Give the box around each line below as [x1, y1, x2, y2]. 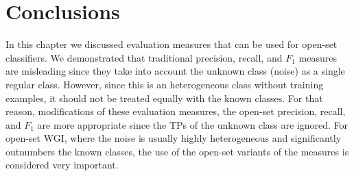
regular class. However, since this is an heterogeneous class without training [5, 77, 324, 91]
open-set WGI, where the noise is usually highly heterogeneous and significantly [5, 131, 342, 145]
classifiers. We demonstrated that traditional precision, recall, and [5, 50, 283, 64]
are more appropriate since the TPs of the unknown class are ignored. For [37, 117, 349, 131]
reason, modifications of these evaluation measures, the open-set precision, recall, [5, 104, 346, 118]
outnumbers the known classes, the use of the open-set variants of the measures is [5, 144, 349, 158]
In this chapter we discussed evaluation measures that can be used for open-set [5, 37, 338, 51]
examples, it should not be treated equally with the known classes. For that [5, 90, 323, 105]
